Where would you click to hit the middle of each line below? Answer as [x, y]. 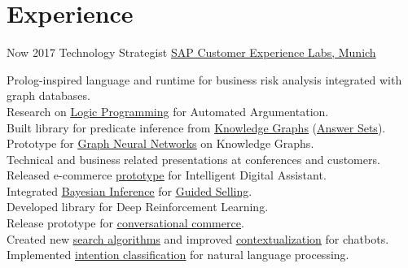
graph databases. [48, 95]
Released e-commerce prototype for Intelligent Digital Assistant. [167, 175]
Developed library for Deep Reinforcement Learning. [138, 207]
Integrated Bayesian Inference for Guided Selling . [129, 190]
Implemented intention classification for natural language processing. [178, 255]
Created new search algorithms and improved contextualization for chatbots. [198, 238]
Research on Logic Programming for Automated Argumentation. [168, 111]
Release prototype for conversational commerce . [125, 223]
